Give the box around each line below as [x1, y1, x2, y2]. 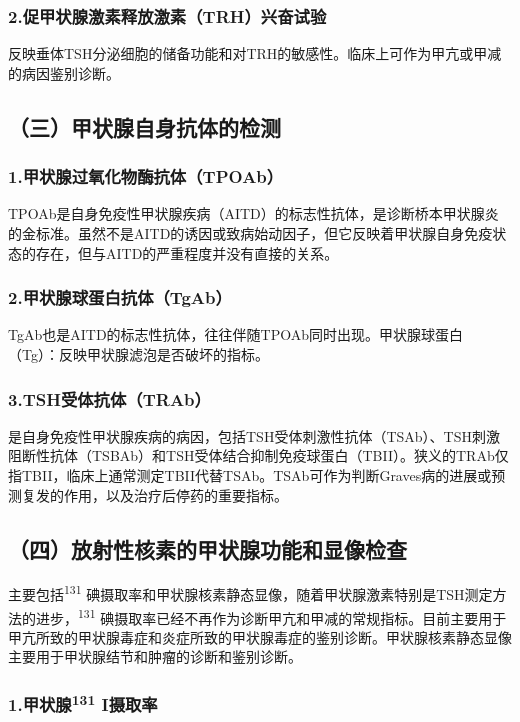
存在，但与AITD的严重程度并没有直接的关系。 [35, 242, 339, 263]
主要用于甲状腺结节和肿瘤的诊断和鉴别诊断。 [8, 646, 302, 667]
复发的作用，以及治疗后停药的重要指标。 [21, 484, 288, 505]
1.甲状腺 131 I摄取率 [8, 690, 158, 717]
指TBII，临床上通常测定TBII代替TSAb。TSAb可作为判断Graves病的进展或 [8, 465, 492, 485]
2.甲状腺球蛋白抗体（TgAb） [8, 285, 232, 310]
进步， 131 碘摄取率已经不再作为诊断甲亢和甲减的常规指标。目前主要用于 [35, 604, 507, 628]
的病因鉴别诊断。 [8, 62, 120, 83]
